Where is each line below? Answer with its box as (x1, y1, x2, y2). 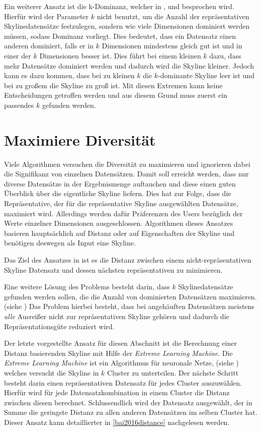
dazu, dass (209, 50, 241, 60)
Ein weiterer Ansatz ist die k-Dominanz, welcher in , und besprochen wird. (4, 1, 234, 11)
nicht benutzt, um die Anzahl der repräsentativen (97, 11, 249, 21)
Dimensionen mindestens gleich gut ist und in (102, 40, 242, 51)
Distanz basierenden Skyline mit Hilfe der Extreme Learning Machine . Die (4, 347, 233, 358)
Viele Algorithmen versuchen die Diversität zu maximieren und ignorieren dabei (4, 158, 250, 169)
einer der (4, 50, 31, 60)
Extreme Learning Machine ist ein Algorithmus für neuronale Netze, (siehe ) (4, 357, 239, 368)
